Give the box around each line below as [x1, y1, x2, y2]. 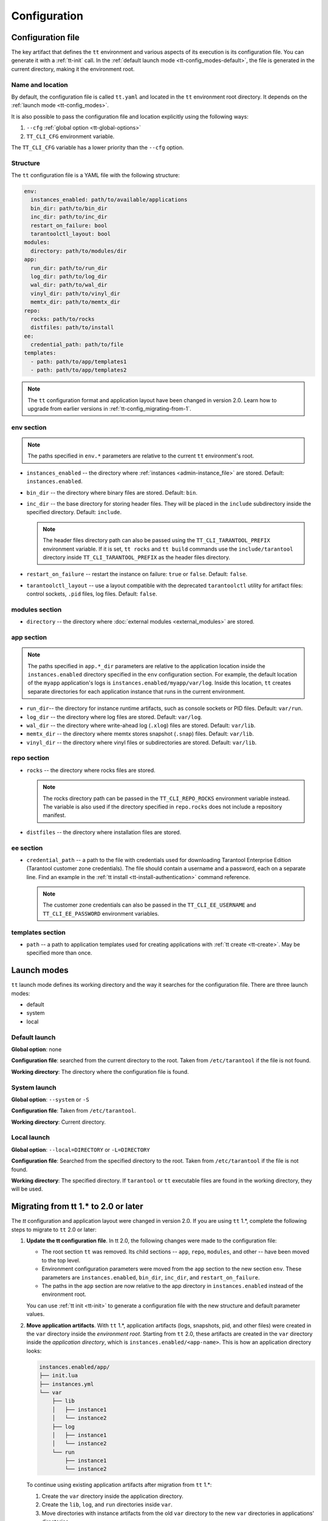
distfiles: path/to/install [30, 324, 114, 331]
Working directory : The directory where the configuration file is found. [11, 1068, 190, 1075]
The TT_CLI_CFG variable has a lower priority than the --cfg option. [11, 144, 185, 151]
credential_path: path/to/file [30, 341, 124, 348]
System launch [11, 1083, 57, 1091]
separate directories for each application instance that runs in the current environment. [27, 687, 245, 695]
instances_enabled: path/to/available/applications [30, 197, 188, 203]
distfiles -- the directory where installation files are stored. [26, 828, 182, 836]
